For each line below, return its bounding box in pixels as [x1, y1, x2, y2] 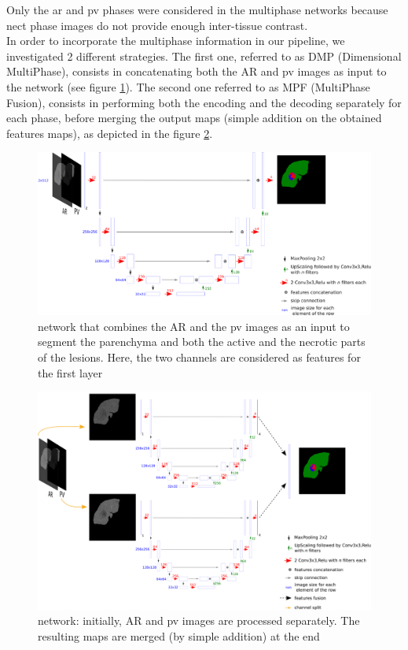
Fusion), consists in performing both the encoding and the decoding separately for [6, 94, 402, 110]
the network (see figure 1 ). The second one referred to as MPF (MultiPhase [6, 78, 370, 95]
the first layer [38, 364, 103, 381]
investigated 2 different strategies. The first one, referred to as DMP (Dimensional [6, 47, 402, 64]
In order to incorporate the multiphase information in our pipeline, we [6, 32, 345, 49]
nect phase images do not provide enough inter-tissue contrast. [6, 17, 308, 33]
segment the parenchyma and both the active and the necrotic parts [38, 333, 366, 350]
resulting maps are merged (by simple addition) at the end [38, 627, 320, 644]
